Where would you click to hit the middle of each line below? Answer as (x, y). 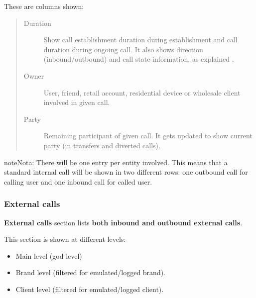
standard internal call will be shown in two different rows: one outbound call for (126, 172)
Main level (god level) (49, 255)
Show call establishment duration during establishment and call (140, 40)
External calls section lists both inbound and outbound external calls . (123, 222)
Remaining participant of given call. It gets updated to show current (148, 136)
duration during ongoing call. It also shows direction (123, 49)
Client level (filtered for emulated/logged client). (90, 289)
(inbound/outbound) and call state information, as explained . (139, 59)
